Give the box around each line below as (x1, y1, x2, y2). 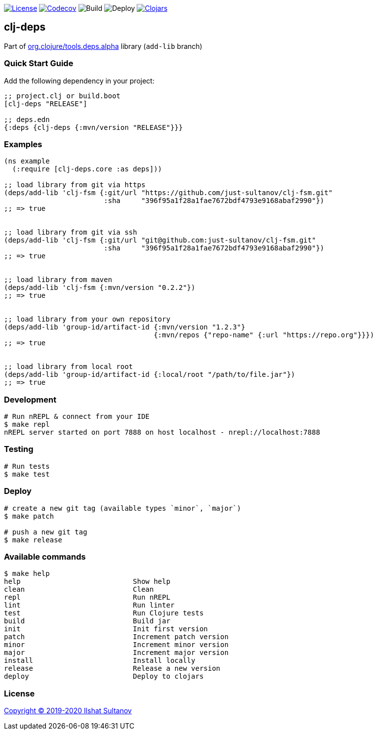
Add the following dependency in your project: (4, 76, 154, 85)
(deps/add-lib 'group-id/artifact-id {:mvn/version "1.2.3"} (4, 323, 245, 331)
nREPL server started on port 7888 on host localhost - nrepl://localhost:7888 (4, 428, 320, 437)
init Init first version (4, 625, 208, 633)
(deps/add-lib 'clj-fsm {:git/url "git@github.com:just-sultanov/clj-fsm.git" (4, 236, 316, 245)
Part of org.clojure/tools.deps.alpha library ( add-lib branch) (4, 41, 202, 50)
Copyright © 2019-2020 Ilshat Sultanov (4, 706, 132, 715)
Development (4, 394, 57, 405)
